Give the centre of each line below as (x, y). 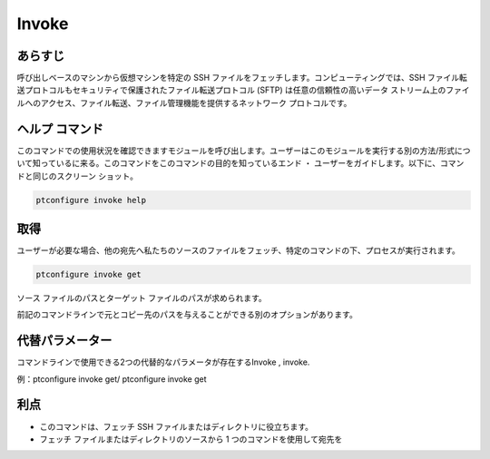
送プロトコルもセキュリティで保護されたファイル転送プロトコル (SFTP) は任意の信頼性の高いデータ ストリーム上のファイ (243, 90)
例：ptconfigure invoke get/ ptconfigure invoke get (112, 379)
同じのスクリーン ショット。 (85, 176)
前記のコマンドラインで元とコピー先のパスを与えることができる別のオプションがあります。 (187, 315)
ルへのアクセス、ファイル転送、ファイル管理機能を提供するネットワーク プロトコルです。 (184, 103)
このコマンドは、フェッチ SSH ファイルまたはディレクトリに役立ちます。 (176, 426)
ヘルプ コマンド (60, 128)
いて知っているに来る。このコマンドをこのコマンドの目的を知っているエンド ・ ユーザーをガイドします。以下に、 (228, 163)
